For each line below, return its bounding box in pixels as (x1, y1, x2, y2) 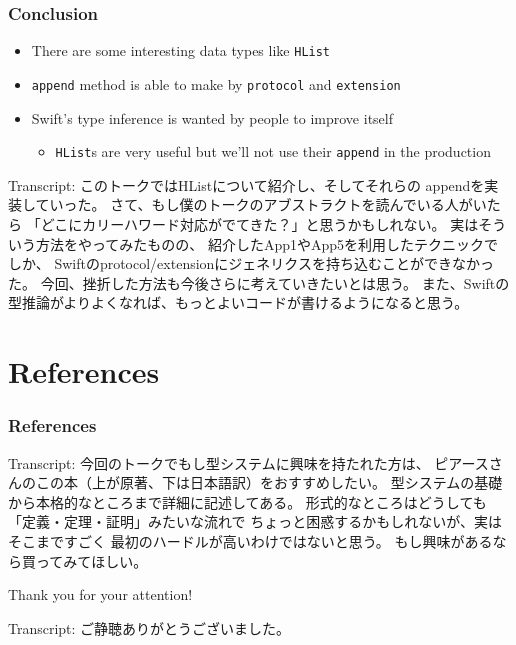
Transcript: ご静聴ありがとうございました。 (8, 617, 291, 638)
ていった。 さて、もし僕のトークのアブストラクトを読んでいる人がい (35, 194, 487, 215)
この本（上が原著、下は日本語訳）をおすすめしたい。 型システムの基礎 (35, 472, 503, 493)
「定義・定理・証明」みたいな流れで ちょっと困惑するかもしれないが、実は (8, 511, 502, 532)
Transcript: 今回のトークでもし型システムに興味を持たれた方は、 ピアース (8, 452, 489, 473)
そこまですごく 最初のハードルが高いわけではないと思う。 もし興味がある (8, 530, 493, 551)
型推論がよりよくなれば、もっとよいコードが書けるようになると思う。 (8, 292, 469, 313)
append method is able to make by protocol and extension (31, 73, 401, 94)
